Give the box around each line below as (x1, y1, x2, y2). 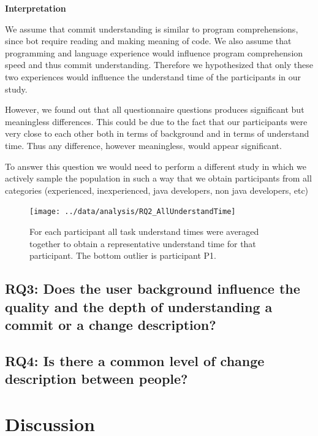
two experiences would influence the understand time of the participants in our (5, 70, 301, 83)
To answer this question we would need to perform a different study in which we (5, 159, 306, 172)
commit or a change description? (5, 315, 216, 334)
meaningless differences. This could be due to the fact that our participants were (5, 115, 308, 128)
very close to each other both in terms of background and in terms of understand (5, 127, 309, 140)
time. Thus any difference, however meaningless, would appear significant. (5, 139, 282, 151)
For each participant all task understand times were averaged (29, 224, 259, 237)
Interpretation (5, 2, 66, 14)
